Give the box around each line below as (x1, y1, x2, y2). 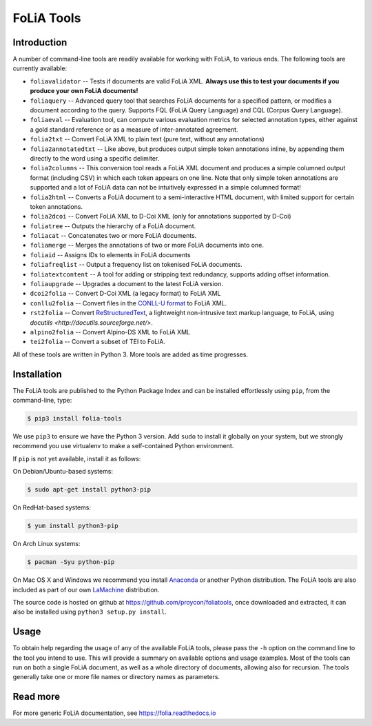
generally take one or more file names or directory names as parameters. (12, 673, 220, 681)
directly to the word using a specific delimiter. (30, 154, 160, 162)
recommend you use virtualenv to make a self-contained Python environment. (12, 442, 234, 450)
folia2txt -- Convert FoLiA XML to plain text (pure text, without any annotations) (30, 135, 265, 143)
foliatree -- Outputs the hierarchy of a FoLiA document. (30, 221, 196, 230)
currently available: (12, 64, 68, 72)
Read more (12, 691, 61, 703)
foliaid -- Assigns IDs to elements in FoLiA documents (30, 250, 191, 259)
